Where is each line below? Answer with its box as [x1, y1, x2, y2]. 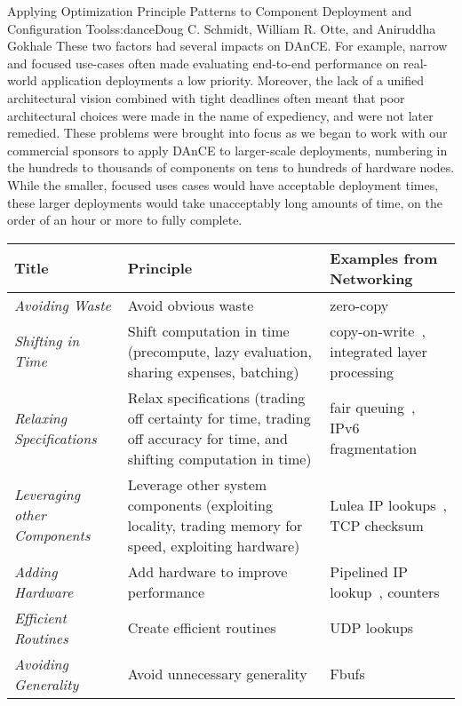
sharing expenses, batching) [127, 361, 299, 382]
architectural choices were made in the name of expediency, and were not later [7, 106, 434, 124]
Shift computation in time [127, 320, 290, 341]
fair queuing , [330, 397, 416, 418]
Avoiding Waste [14, 294, 111, 315]
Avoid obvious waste [127, 294, 254, 315]
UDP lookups [330, 617, 414, 639]
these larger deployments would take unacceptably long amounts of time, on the [7, 193, 442, 211]
